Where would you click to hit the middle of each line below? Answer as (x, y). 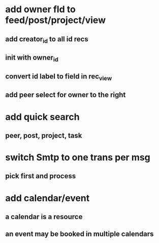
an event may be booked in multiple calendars (80, 234)
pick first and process (41, 176)
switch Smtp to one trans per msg (78, 158)
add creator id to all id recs (47, 39)
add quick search (42, 117)
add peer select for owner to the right (66, 95)
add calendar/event (47, 198)
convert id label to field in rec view (59, 77)
